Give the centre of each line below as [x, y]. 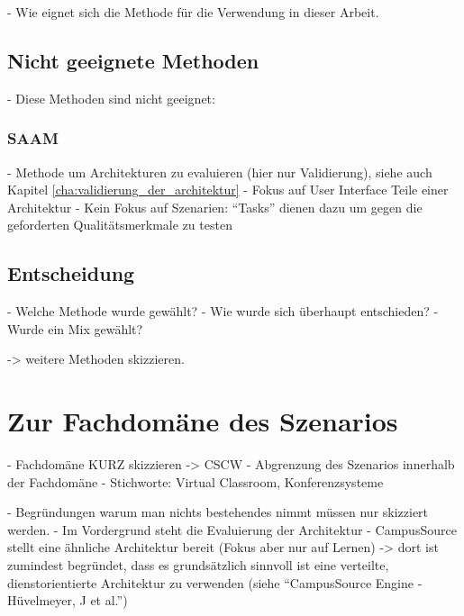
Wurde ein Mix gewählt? [75, 328]
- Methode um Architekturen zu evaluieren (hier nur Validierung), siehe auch [220, 172]
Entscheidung [71, 273]
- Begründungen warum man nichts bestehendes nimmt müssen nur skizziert [218, 512]
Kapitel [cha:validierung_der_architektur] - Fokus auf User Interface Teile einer [228, 190]
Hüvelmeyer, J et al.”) [68, 600]
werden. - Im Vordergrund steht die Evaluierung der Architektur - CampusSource [232, 529]
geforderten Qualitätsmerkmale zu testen [120, 225]
